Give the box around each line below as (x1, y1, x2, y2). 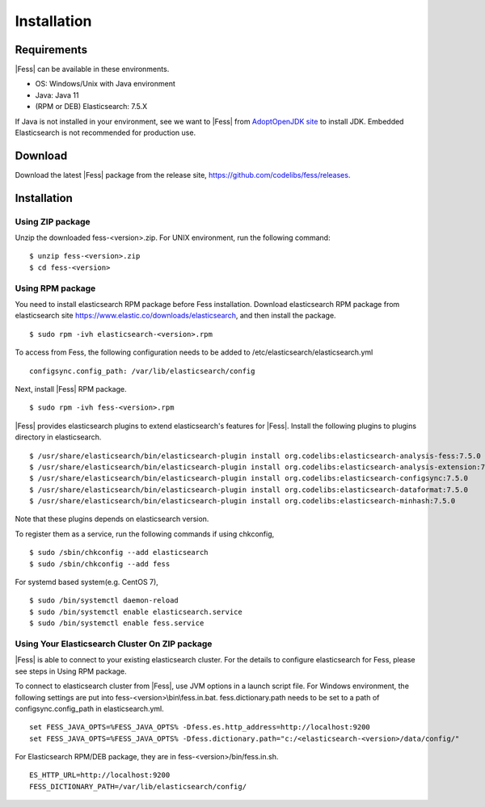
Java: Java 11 (35, 90, 79, 100)
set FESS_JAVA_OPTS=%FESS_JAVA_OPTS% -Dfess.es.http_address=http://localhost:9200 (29, 723, 371, 732)
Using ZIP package (15, 216, 91, 227)
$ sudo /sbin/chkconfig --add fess (29, 559, 171, 569)
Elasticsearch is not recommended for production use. (15, 128, 196, 137)
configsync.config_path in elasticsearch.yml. (15, 704, 165, 713)
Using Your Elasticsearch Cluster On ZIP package (15, 638, 213, 649)
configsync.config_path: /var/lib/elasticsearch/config (29, 366, 255, 376)
